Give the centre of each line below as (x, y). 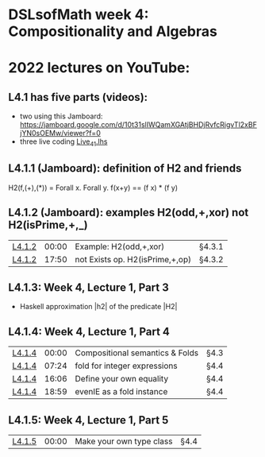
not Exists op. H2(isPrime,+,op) (133, 259)
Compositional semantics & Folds (137, 353)
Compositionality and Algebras (113, 31)
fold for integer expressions (126, 366)
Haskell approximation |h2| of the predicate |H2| (98, 307)
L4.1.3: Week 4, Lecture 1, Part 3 (88, 287)
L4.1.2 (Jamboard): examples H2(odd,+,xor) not (129, 213)
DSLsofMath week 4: (79, 15)
